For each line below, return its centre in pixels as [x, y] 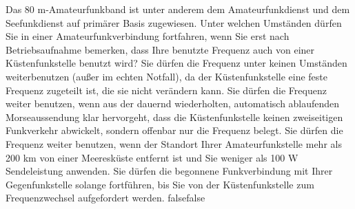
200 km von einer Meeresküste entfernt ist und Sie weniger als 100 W [152, 157]
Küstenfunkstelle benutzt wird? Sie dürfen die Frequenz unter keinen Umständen [176, 63]
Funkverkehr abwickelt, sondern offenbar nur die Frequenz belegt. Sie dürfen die [174, 130]
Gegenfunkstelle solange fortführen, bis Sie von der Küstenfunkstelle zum [160, 184]
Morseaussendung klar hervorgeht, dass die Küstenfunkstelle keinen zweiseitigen [174, 117]
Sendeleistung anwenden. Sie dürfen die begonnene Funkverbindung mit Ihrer [169, 171]
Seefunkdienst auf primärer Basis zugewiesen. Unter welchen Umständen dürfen [174, 22]
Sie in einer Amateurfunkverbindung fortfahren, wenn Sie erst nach [148, 36]
